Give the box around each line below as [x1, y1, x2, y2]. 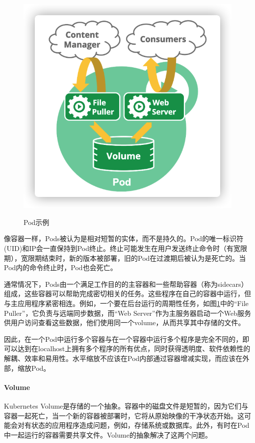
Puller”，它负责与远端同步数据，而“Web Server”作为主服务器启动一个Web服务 [4, 307, 251, 318]
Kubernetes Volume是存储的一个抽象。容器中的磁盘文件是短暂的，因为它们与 [4, 400, 249, 411]
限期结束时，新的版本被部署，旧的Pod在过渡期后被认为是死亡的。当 [27, 252, 246, 263]
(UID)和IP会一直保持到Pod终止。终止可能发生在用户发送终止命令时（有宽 [4, 243, 241, 253]
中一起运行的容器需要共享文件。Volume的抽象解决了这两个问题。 [4, 429, 212, 440]
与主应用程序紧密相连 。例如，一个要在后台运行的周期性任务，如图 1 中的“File [4, 298, 249, 308]
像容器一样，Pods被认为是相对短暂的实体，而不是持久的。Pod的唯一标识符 [4, 233, 244, 244]
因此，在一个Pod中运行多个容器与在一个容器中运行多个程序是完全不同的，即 [4, 333, 250, 344]
